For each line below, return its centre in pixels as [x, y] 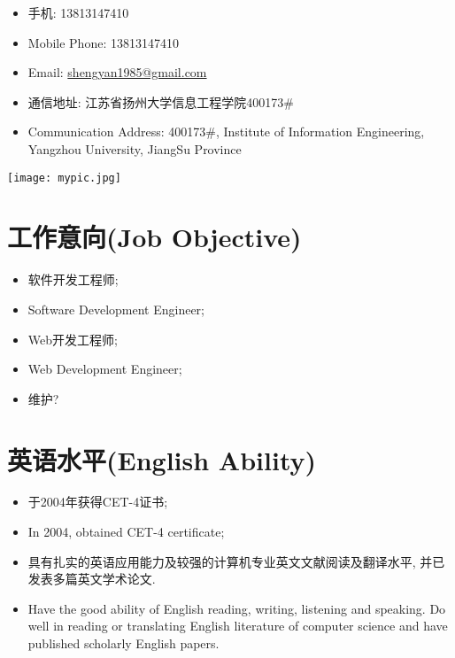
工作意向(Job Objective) [154, 237]
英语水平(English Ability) [162, 459]
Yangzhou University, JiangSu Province [135, 148]
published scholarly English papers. [123, 643]
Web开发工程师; [73, 339]
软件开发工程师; [73, 279]
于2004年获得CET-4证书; [98, 502]
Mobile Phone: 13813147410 [103, 42]
